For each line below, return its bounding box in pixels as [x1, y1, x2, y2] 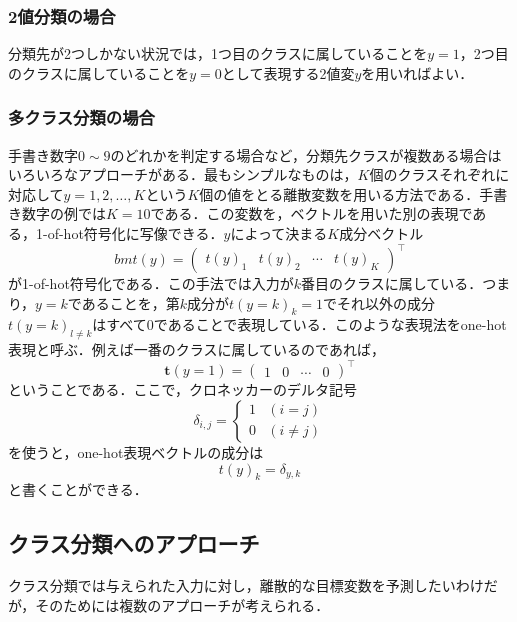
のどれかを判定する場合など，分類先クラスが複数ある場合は [110, 144, 502, 165]
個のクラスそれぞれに [369, 164, 510, 185]
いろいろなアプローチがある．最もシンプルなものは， [8, 164, 358, 185]
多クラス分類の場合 [8, 105, 155, 130]
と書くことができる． [8, 479, 148, 500]
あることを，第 [81, 292, 180, 313]
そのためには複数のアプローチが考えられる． [35, 594, 330, 615]
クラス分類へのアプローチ [8, 528, 260, 559]
